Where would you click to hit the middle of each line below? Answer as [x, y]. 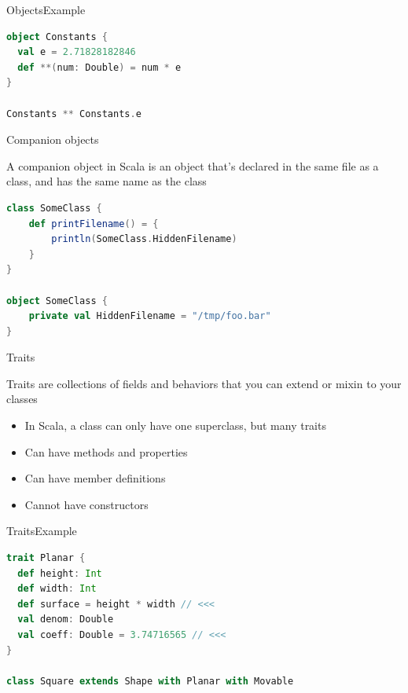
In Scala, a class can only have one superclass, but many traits [175, 425]
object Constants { [57, 37]
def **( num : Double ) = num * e [99, 67]
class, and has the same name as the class [107, 181]
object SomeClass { [57, 301]
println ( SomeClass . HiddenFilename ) [144, 239]
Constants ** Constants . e [74, 114]
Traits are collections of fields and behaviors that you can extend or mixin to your [204, 383]
